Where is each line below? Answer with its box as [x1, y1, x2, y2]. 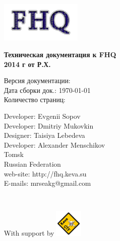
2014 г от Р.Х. [4, 59, 51, 69]
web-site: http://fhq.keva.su [4, 168, 87, 178]
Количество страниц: [4, 94, 66, 105]
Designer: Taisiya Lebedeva [4, 130, 85, 140]
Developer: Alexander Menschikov [4, 139, 105, 150]
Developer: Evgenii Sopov [4, 110, 80, 121]
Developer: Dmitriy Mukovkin [4, 120, 94, 131]
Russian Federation [4, 158, 61, 169]
